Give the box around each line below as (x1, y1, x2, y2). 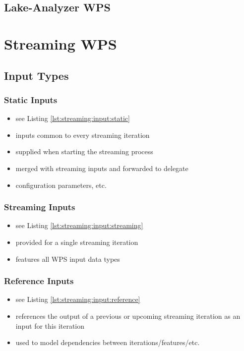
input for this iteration (15, 320, 85, 331)
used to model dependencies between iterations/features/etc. (15, 337, 200, 348)
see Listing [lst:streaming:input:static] (15, 113, 130, 123)
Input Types (4, 67, 69, 83)
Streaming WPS (4, 33, 117, 54)
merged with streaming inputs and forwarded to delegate (15, 163, 188, 173)
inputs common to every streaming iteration (15, 129, 150, 140)
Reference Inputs (4, 275, 74, 287)
